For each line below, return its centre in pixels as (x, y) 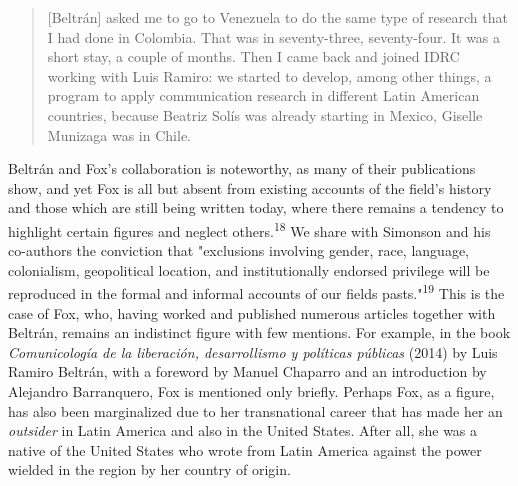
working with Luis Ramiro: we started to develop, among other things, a (269, 75)
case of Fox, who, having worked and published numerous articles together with (252, 312)
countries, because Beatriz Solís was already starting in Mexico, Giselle (265, 114)
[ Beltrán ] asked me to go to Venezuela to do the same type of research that (277, 17)
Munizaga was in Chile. (119, 134)
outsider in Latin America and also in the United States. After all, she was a (243, 430)
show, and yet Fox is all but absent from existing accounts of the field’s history (250, 187)
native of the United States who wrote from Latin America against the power (245, 449)
